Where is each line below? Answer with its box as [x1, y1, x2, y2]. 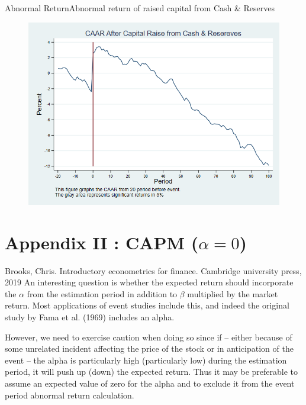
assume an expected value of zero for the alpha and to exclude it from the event [5, 377, 295, 390]
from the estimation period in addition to [27, 287, 178, 300]
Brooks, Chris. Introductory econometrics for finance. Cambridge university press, [5, 264, 302, 277]
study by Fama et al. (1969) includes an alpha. [5, 311, 175, 323]
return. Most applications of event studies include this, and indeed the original [5, 299, 289, 311]
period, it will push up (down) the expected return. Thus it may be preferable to [5, 365, 298, 378]
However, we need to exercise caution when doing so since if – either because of [5, 330, 292, 343]
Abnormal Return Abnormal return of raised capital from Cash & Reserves [5, 2, 275, 14]
